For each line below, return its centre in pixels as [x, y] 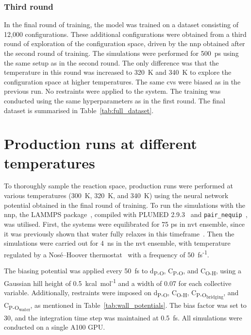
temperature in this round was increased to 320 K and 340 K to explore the [118, 72]
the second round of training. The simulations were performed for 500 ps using [121, 53]
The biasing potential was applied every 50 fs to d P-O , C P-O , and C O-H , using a [123, 271]
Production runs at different [100, 143]
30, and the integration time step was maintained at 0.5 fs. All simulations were [123, 317]
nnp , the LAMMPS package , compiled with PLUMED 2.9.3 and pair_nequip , [126, 214]
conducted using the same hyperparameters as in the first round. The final [115, 100]
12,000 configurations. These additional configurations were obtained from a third [125, 34]
